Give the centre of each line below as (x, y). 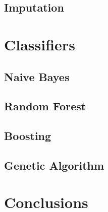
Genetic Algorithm (54, 165)
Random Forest (45, 106)
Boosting (28, 136)
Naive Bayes (37, 76)
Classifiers (40, 44)
